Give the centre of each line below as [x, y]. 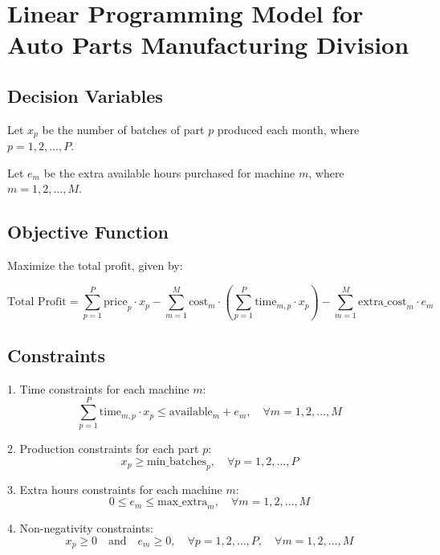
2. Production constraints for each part [103, 449]
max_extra [183, 502]
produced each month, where [288, 129]
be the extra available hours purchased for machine [169, 172]
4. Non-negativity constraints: [80, 528]
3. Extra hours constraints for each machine [115, 489]
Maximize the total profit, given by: [95, 265]
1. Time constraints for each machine [98, 388]
